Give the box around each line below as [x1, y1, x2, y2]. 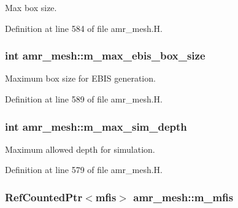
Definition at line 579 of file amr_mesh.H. [5, 163, 163, 176]
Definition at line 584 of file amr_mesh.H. [5, 21, 163, 34]
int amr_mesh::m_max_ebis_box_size [5, 48, 205, 63]
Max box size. [5, 1, 57, 13]
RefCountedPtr [5, 189, 83, 204]
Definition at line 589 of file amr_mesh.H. [5, 93, 163, 105]
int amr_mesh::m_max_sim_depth [5, 118, 187, 134]
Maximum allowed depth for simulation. [5, 142, 155, 155]
